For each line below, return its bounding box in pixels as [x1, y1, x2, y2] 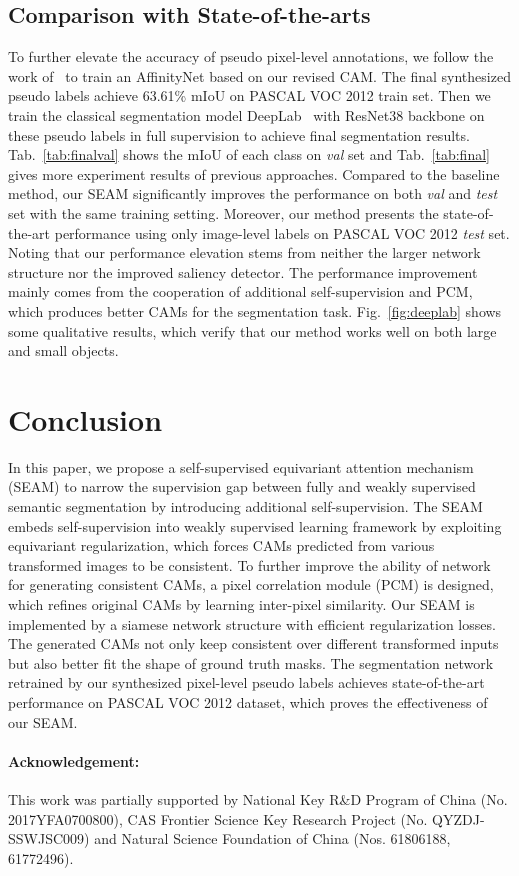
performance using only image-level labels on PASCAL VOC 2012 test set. [54, 222, 510, 243]
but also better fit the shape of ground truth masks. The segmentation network [8, 652, 494, 673]
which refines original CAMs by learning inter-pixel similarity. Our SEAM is [8, 593, 475, 614]
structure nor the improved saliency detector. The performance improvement [8, 261, 478, 282]
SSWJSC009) [8, 828, 90, 849]
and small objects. [8, 340, 119, 361]
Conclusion [8, 398, 163, 439]
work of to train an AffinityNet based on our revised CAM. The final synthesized [8, 65, 511, 86]
